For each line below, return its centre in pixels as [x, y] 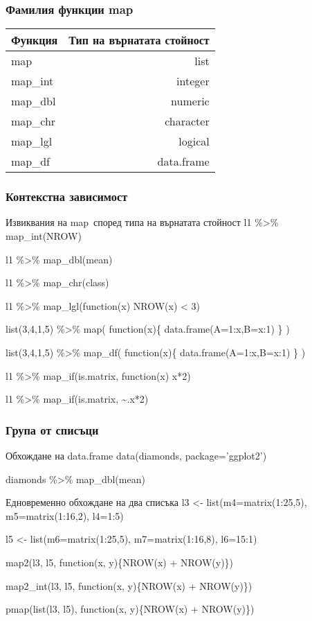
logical [194, 141]
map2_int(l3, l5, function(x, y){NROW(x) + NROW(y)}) [129, 585]
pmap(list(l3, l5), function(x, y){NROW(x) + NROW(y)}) [130, 609]
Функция [35, 40]
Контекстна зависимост [67, 196]
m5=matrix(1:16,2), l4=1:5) [65, 515]
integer [193, 81]
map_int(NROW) [44, 236]
